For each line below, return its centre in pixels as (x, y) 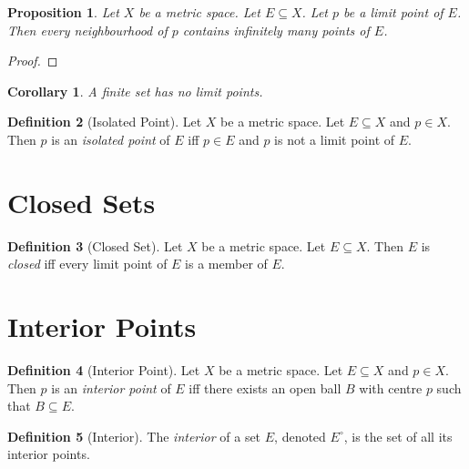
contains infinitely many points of (276, 30)
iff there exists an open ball (265, 387)
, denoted (300, 436)
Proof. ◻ (33, 61)
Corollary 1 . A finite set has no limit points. (135, 91)
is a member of (226, 264)
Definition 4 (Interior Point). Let (104, 370)
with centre (391, 387)
